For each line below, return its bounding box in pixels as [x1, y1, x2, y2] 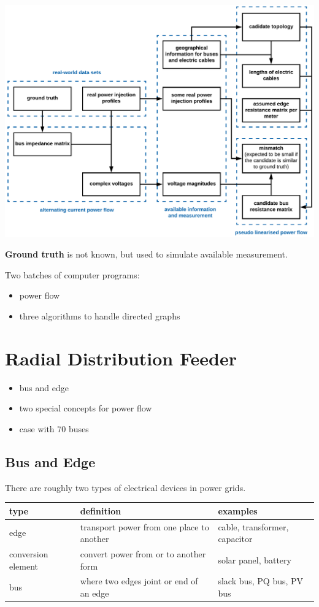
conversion [9, 547, 48, 560]
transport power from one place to [80, 520, 209, 533]
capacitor [218, 532, 253, 545]
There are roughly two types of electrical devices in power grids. [5, 481, 246, 494]
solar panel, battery [218, 553, 291, 566]
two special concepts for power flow [19, 402, 152, 414]
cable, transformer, [218, 520, 289, 533]
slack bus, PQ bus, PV [218, 575, 304, 587]
